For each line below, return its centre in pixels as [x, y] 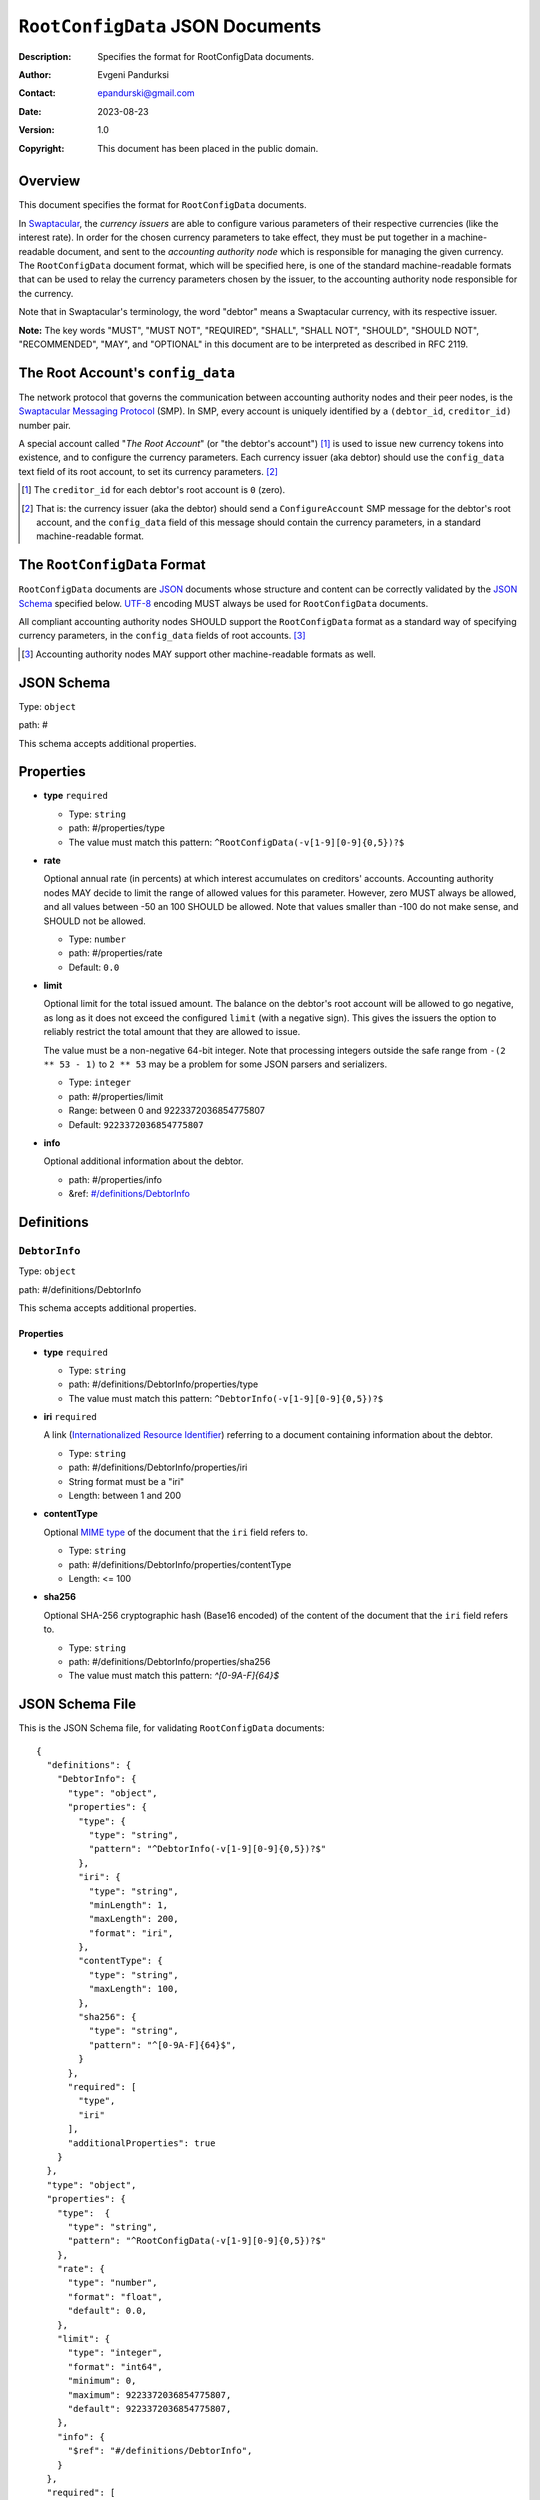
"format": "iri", [131, 1933]
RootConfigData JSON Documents [170, 26]
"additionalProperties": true [141, 2143]
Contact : [37, 93]
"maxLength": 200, [133, 1919]
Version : [36, 130]
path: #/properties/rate [115, 953]
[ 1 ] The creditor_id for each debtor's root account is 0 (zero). [153, 490]
